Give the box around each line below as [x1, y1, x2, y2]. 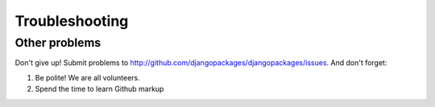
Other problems [14, 35, 101, 50]
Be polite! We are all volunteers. [35, 72, 140, 82]
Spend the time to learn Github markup [35, 84, 164, 94]
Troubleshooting [14, 12, 129, 30]
